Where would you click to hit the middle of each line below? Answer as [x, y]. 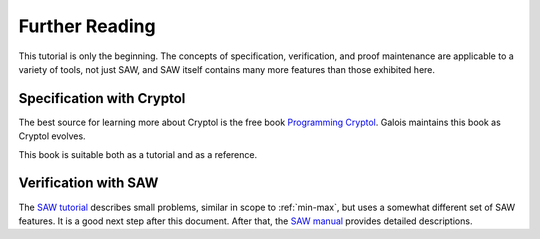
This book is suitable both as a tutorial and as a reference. [138, 154]
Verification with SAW [88, 183]
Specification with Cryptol [102, 98]
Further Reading [87, 26]
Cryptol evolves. [52, 136]
